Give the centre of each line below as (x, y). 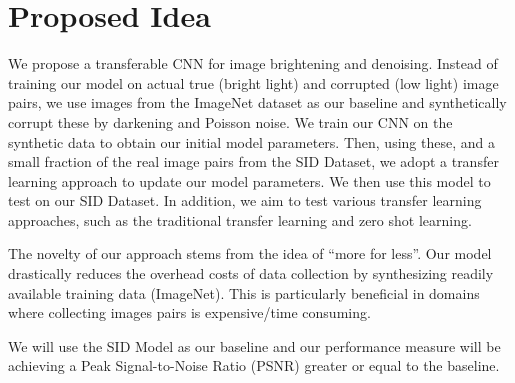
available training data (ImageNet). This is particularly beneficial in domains (244, 292)
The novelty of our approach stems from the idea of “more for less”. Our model (250, 253)
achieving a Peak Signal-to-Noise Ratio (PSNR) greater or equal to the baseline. (254, 365)
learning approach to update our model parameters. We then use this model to (249, 180)
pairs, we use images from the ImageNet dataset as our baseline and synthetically (257, 102)
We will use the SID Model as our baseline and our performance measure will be (254, 345)
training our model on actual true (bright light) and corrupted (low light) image (253, 82)
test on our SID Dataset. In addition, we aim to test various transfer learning (245, 200)
